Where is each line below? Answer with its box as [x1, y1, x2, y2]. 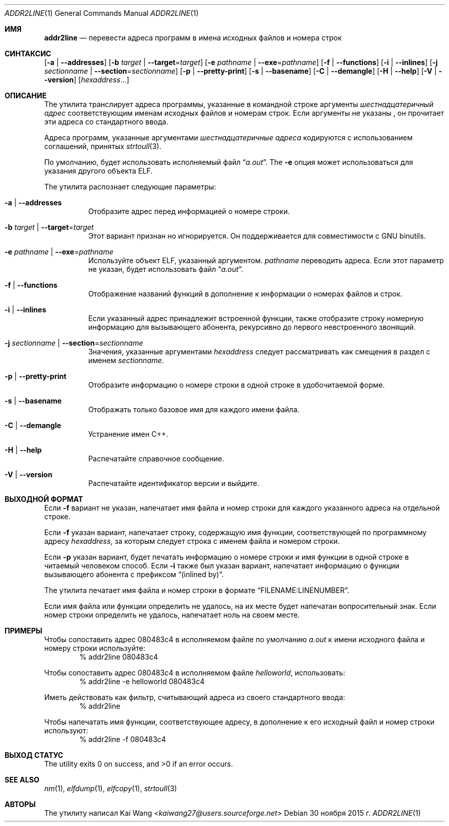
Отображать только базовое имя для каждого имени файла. [88, 405, 300, 414]
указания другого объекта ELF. [44, 166, 153, 175]
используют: [44, 726, 89, 735]
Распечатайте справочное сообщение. [88, 454, 224, 463]
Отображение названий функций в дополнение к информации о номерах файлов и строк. [88, 289, 403, 298]
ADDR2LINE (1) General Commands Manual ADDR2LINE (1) [5, 9, 199, 17]
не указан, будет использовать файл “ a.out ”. [88, 265, 243, 273]
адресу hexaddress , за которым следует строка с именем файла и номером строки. [44, 537, 340, 545]
